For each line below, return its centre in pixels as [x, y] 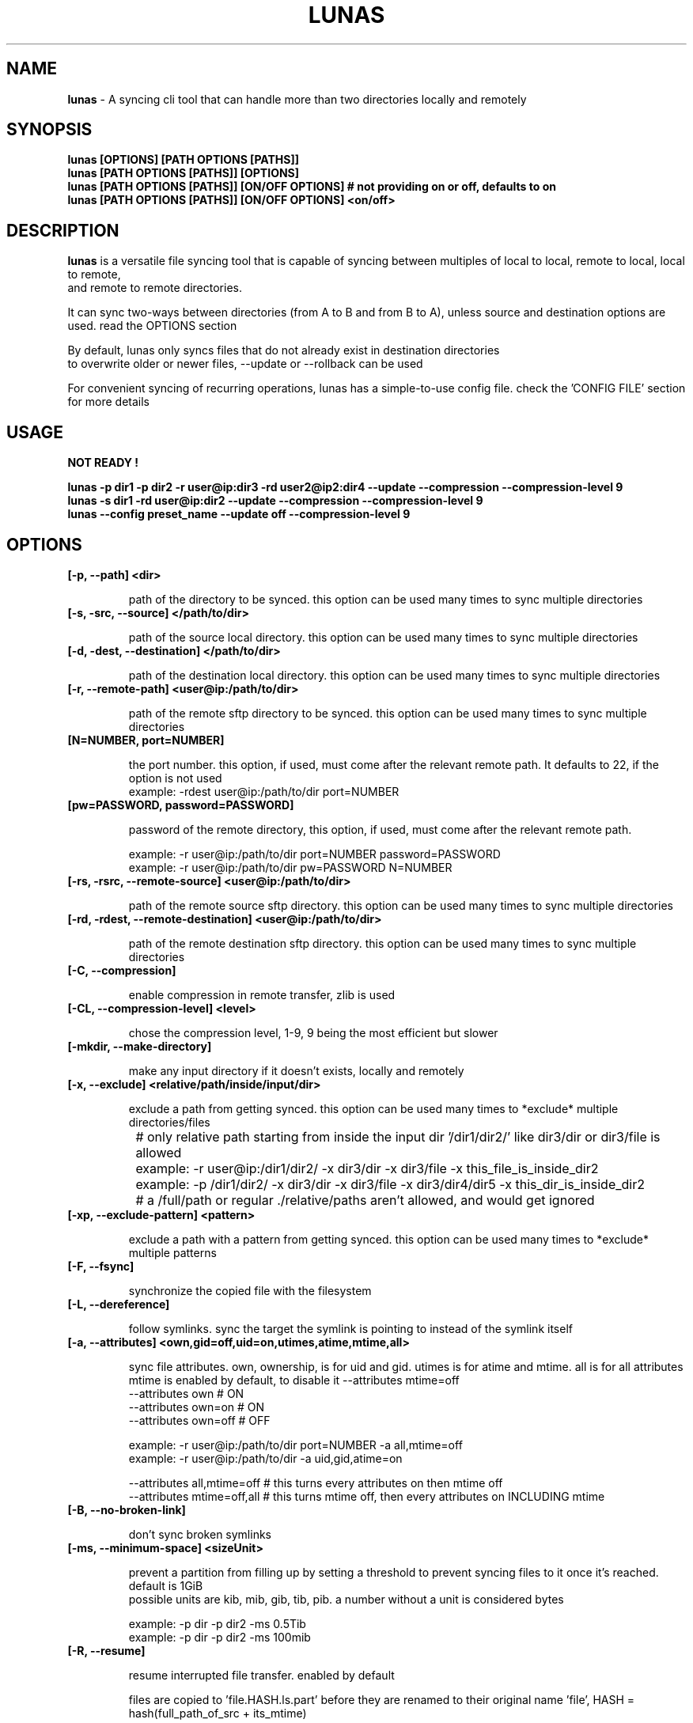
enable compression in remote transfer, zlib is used [262, 994]
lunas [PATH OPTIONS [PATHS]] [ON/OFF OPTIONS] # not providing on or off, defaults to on [312, 187]
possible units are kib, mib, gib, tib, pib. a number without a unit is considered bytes [346, 1599]
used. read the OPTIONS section [152, 326]
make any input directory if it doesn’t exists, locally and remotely [296, 1070]
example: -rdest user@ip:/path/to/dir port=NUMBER [264, 791]
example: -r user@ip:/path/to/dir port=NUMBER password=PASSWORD [314, 854]
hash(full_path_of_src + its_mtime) [218, 1713]
